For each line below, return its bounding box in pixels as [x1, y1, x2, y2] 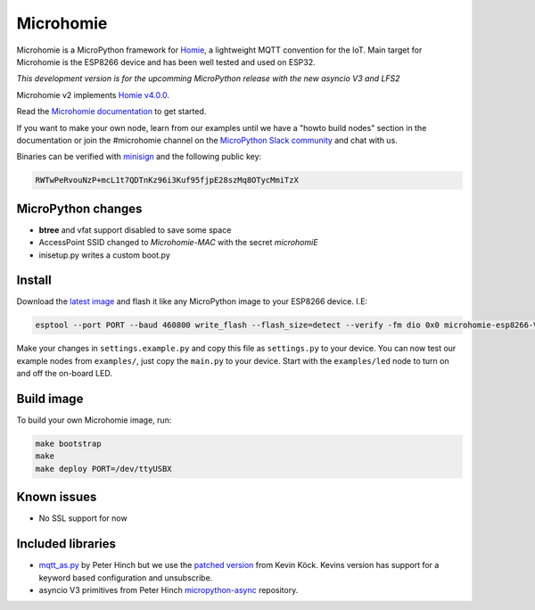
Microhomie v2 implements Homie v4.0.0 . [16, 89, 169, 100]
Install [16, 273, 53, 288]
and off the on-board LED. [16, 368, 113, 379]
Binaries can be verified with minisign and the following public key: [16, 152, 262, 162]
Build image [16, 392, 84, 407]
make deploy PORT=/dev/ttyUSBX [35, 464, 173, 474]
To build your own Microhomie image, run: [16, 415, 172, 425]
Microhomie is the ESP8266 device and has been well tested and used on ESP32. [16, 56, 316, 67]
